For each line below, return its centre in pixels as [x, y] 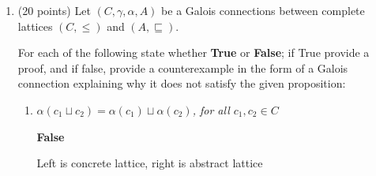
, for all [211, 109]
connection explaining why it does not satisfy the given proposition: [182, 83]
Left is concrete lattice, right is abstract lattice [150, 163]
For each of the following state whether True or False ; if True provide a [194, 52]
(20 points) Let [54, 10]
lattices [35, 26]
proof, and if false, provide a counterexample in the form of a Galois [183, 67]
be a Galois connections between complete [263, 10]
